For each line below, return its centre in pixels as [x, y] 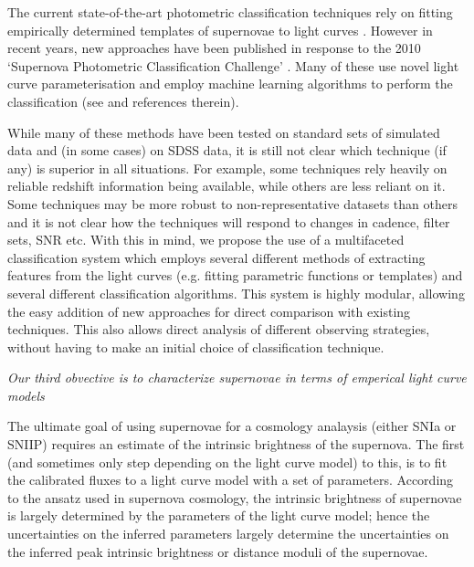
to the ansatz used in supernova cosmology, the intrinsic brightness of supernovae [235, 497]
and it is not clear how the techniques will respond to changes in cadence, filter [229, 221]
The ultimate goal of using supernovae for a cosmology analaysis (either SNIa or [232, 426]
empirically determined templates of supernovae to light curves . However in [220, 30]
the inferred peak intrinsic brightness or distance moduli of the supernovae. [218, 551]
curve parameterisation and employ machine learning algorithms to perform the [230, 84]
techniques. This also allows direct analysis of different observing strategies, [219, 329]
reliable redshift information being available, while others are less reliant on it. [226, 186]
